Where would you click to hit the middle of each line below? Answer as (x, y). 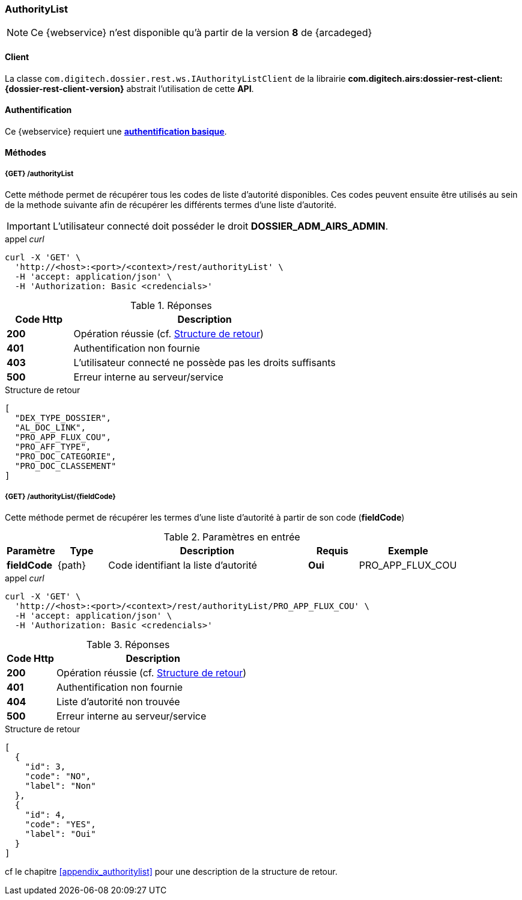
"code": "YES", (60, 824)
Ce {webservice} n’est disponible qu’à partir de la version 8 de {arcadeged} (202, 33)
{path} (71, 565)
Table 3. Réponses (128, 644)
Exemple (408, 550)
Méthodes (26, 153)
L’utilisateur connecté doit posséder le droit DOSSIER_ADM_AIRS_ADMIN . (220, 226)
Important (29, 226)
